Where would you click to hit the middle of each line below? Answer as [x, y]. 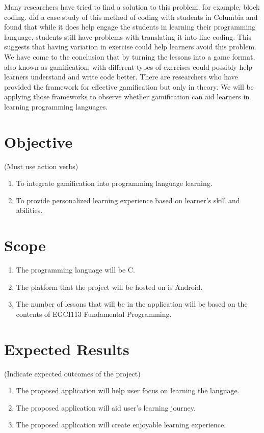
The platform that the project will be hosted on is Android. [109, 287]
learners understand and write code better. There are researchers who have [121, 77]
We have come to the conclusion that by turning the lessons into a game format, [130, 56]
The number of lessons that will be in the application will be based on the [132, 304]
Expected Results [67, 349]
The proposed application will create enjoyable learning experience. [121, 425]
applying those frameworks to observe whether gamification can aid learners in [127, 97]
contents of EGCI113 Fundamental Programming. [94, 314]
